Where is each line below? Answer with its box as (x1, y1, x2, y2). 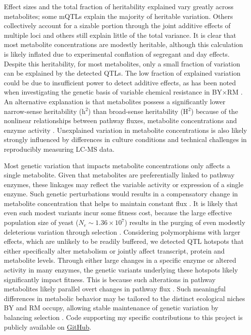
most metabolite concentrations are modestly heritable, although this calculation (4, 39, 243, 49)
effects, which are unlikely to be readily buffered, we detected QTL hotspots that (4, 236, 244, 246)
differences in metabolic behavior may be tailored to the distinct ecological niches (4, 293, 245, 303)
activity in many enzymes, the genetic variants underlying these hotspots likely (4, 265, 238, 275)
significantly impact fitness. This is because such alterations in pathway (4, 274, 216, 284)
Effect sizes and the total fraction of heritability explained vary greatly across (4, 1, 234, 11)
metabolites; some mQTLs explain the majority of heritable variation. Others (4, 11, 233, 21)
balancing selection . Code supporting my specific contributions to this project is (4, 312, 243, 322)
